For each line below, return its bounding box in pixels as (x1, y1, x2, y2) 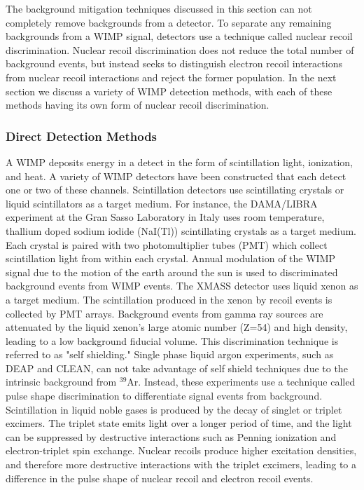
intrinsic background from (6, 374, 117, 389)
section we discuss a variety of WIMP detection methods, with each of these (6, 83, 332, 98)
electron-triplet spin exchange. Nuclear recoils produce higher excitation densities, (6, 443, 357, 458)
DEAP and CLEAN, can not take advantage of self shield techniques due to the (6, 360, 348, 375)
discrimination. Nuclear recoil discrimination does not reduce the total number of (6, 42, 354, 57)
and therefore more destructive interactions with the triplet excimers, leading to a (6, 457, 356, 472)
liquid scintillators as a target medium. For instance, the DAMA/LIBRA (6, 196, 318, 210)
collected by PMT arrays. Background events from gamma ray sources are (6, 306, 323, 320)
